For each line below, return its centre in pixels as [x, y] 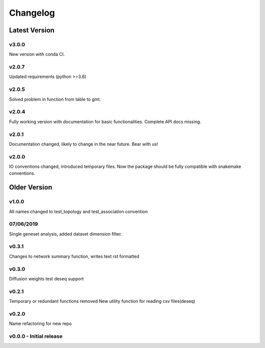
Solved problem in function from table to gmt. [55, 99]
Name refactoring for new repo [40, 323]
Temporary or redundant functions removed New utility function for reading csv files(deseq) [102, 301]
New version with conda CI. [37, 54]
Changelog [32, 13]
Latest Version [32, 30]
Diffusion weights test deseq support [46, 279]
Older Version [31, 187]
